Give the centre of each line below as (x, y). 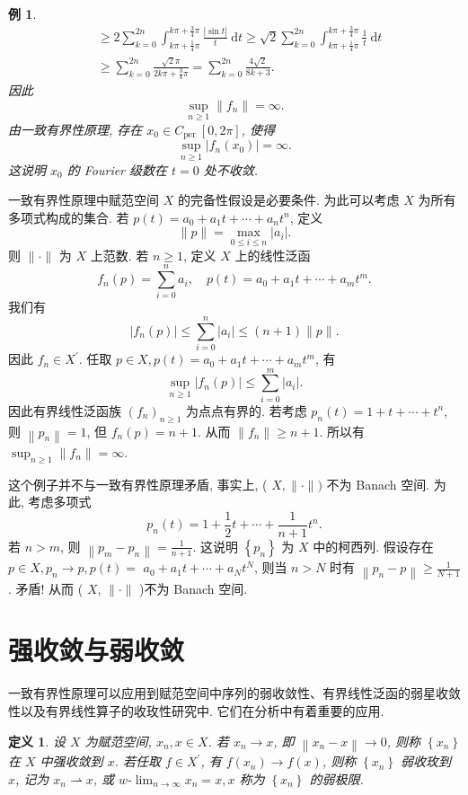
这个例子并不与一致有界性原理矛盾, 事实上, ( (138, 484)
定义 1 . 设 (37, 741)
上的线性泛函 (273, 255)
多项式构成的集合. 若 (69, 217)
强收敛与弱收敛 (97, 650)
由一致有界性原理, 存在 (75, 129)
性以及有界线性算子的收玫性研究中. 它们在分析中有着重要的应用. (196, 710)
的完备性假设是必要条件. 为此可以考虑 (288, 200)
